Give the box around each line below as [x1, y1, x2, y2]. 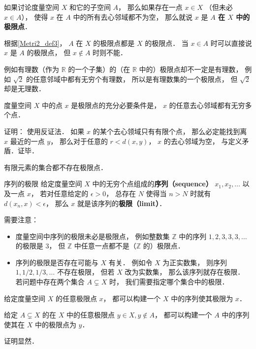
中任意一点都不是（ [74, 241, 136, 251]
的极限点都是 [93, 37, 135, 48]
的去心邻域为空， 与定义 [163, 136, 242, 146]
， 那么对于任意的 [50, 136, 108, 146]
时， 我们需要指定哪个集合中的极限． [109, 277, 229, 287]
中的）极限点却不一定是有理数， [139, 64, 243, 74]
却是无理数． [4, 83, 45, 94]
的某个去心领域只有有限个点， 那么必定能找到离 [93, 126, 247, 136]
